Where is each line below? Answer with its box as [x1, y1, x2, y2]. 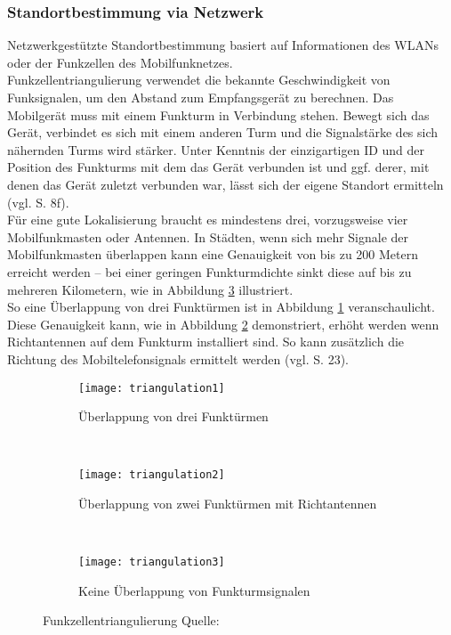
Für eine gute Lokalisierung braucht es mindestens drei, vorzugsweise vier [7, 210, 408, 229]
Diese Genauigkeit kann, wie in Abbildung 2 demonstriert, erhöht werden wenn [7, 314, 439, 333]
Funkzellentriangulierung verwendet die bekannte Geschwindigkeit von [7, 70, 391, 89]
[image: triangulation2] [78, 468, 225, 482]
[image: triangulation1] [78, 381, 225, 395]
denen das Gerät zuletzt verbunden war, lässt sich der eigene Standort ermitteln [7, 175, 444, 193]
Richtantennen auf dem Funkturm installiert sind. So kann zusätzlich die [7, 332, 405, 351]
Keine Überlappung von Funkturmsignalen [78, 581, 310, 599]
